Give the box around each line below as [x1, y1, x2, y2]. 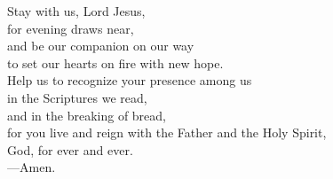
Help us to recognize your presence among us [7, 71, 252, 89]
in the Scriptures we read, [7, 88, 147, 106]
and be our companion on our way [7, 36, 194, 55]
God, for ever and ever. [7, 140, 133, 159]
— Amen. [7, 158, 56, 176]
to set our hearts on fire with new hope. [7, 53, 224, 72]
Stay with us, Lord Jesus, [7, 2, 146, 19]
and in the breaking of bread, [7, 105, 167, 124]
